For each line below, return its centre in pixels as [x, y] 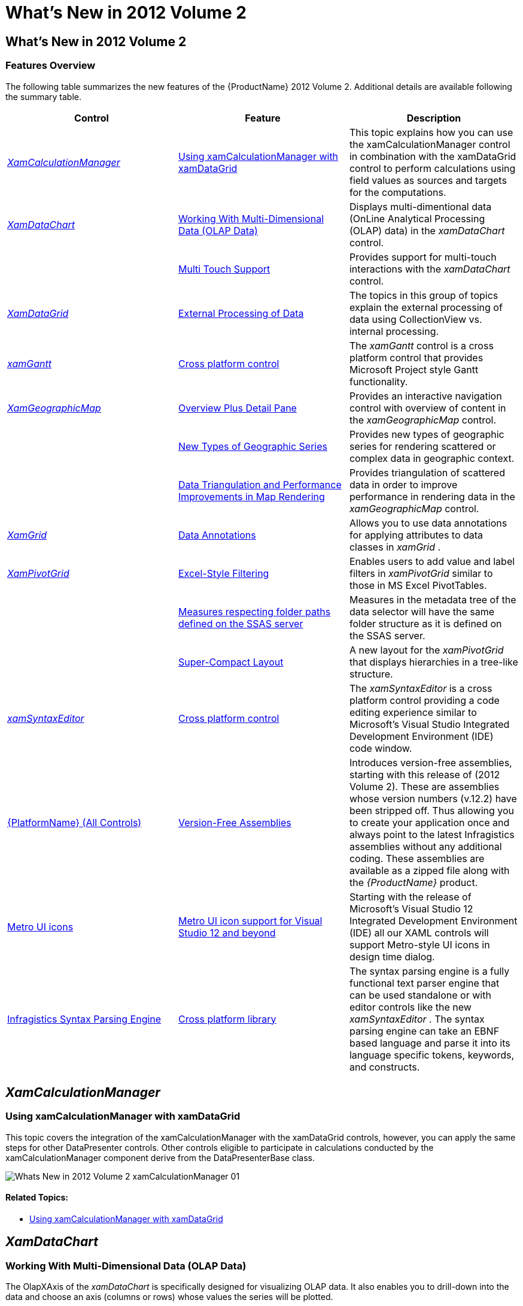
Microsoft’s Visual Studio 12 [411, 909]
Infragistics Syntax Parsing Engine [84, 1019]
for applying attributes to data [416, 535]
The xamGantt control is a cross [421, 345]
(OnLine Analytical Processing [417, 218]
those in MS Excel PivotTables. [418, 585]
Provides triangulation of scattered [427, 472]
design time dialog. [392, 956]
